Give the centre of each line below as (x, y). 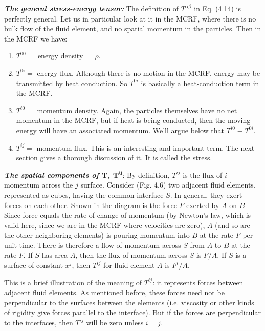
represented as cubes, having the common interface (84, 194)
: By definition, (146, 174)
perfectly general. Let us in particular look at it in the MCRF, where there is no (130, 18)
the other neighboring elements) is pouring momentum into (97, 235)
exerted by (203, 205)
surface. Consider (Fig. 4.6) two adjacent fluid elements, (168, 185)
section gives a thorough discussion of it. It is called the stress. (114, 158)
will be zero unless (115, 323)
